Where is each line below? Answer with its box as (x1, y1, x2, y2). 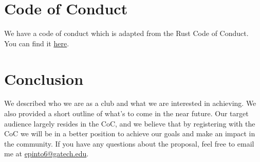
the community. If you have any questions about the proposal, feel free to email (4, 138, 254, 149)
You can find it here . (4, 38, 69, 48)
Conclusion (4, 68, 84, 89)
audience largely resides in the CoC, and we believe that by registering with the (4, 118, 255, 129)
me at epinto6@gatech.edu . (4, 148, 89, 159)
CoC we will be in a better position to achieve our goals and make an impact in (4, 128, 255, 139)
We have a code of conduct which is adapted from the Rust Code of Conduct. (4, 28, 249, 39)
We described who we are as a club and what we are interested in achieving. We (4, 98, 256, 109)
